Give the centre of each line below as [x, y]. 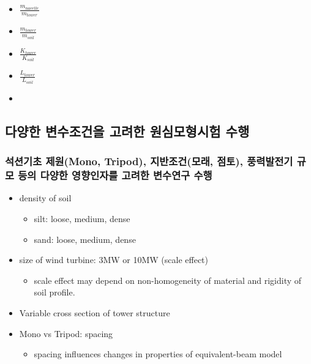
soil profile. [54, 292]
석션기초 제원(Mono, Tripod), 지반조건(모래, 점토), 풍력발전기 [149, 161]
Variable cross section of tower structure [95, 312]
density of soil [45, 198]
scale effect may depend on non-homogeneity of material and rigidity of [168, 280]
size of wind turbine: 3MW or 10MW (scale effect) [114, 260]
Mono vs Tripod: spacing [66, 333]
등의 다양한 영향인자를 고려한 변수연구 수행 [115, 175]
